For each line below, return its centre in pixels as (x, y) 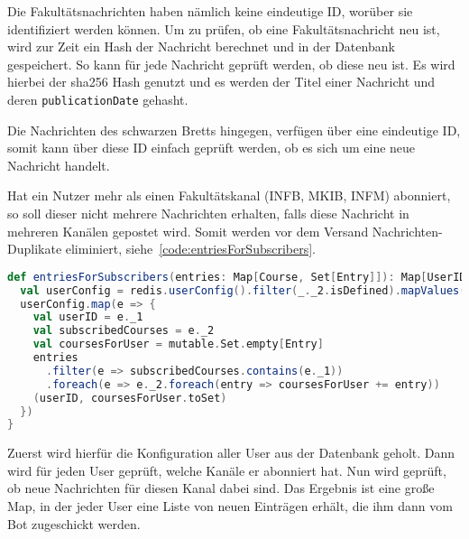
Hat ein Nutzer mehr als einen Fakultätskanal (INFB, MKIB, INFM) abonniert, (229, 195)
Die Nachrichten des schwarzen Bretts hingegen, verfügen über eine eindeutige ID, (234, 130)
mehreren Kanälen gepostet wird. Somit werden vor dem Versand (188, 231)
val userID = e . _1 (88, 317)
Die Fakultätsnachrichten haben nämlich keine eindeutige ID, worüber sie (210, 11)
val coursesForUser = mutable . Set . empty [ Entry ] (178, 344)
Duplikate (35, 249)
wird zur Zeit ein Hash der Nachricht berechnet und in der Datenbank (201, 46)
